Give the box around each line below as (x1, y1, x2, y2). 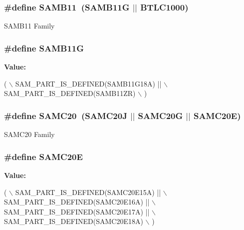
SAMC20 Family (4, 129, 55, 139)
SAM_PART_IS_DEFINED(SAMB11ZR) (4, 88, 136, 98)
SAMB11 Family (4, 20, 55, 31)
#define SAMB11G (4, 41, 84, 54)
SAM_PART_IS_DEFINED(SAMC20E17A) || (4, 206, 150, 216)
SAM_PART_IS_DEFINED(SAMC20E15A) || (15, 186, 161, 197)
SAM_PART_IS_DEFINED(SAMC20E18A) (4, 216, 143, 226)
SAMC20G (138, 109, 183, 121)
